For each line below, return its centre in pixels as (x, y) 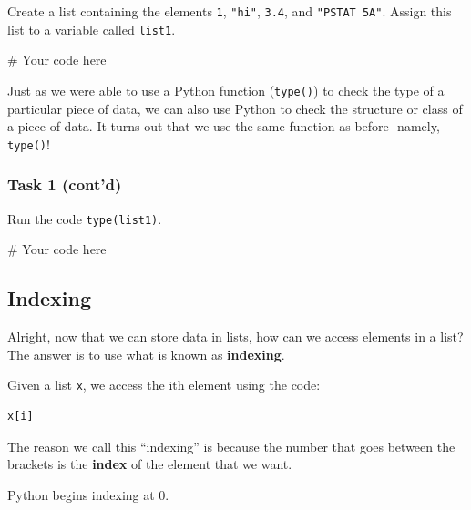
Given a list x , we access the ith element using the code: (164, 385)
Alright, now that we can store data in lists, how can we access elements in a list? (235, 337)
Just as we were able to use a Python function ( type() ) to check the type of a (226, 90)
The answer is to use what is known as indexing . (146, 354)
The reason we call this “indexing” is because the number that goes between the (231, 446)
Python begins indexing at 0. (88, 494)
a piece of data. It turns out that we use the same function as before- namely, (224, 126)
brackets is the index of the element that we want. (150, 464)
